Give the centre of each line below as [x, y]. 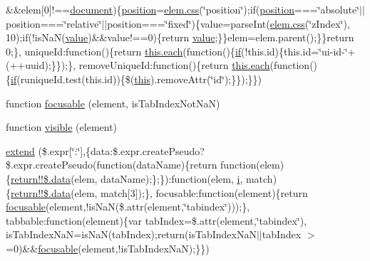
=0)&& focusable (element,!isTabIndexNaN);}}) [108, 248]
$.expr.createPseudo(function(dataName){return [112, 165]
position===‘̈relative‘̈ [54, 23]
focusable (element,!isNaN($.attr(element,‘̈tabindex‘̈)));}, [128, 207]
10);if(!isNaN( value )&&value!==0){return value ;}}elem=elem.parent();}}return [180, 37]
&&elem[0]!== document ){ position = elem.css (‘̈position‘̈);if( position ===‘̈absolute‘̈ [183, 9]
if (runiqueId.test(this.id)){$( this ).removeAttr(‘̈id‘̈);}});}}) [137, 79]
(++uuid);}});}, [41, 65]
